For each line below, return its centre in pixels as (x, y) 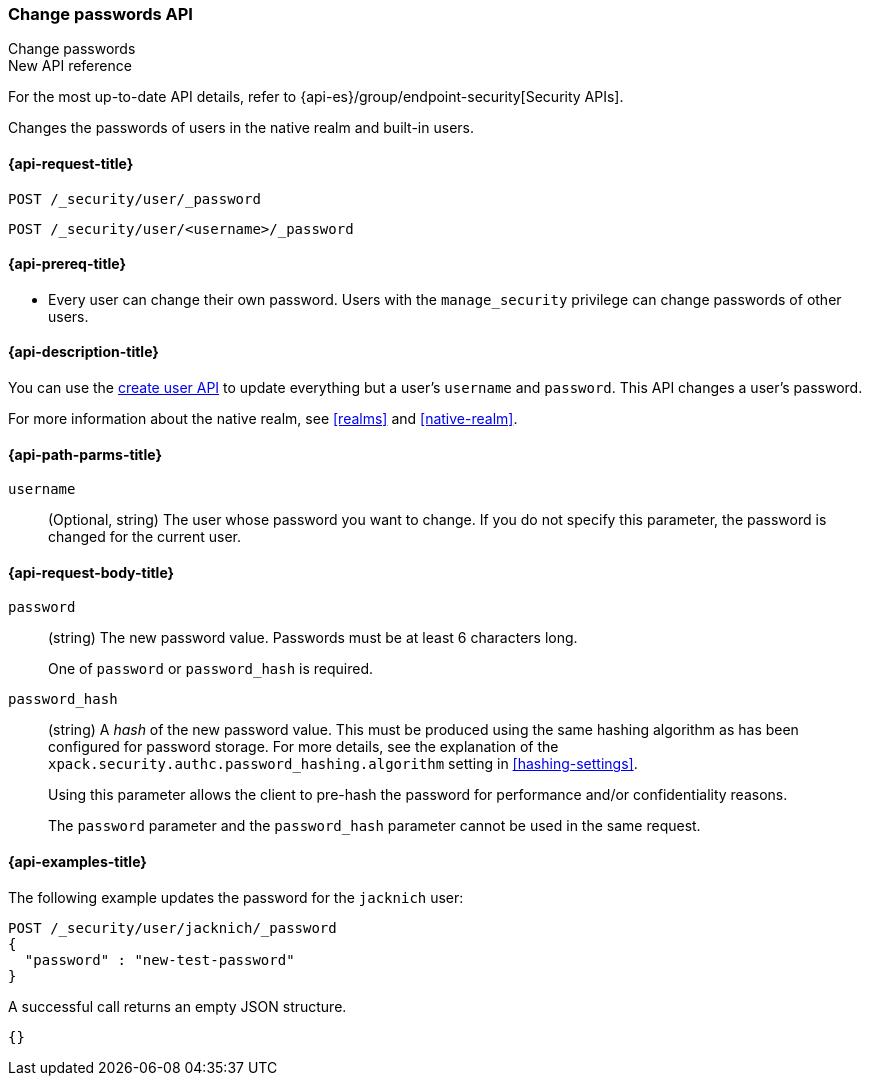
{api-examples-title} (77, 862)
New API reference (70, 66)
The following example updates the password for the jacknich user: (236, 897)
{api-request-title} (71, 163)
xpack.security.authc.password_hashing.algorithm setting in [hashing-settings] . (343, 764)
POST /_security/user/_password (134, 198)
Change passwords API (100, 14)
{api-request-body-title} (91, 572)
